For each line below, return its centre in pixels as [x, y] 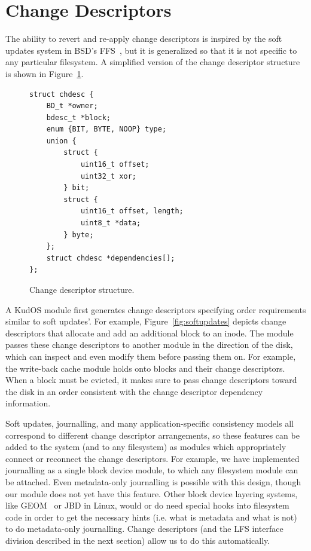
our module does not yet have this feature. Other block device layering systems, [152, 493]
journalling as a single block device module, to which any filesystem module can [152, 470]
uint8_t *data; [111, 223]
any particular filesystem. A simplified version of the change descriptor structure [153, 62]
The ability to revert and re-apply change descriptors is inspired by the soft [144, 39]
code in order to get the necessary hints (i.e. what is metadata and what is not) [151, 517]
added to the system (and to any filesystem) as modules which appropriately [146, 447]
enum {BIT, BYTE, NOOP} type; [106, 129]
